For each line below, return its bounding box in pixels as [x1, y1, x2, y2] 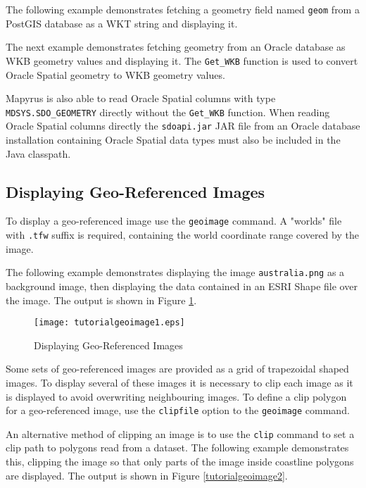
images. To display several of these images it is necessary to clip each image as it [6, 375, 353, 389]
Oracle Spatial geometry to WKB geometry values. [6, 67, 225, 82]
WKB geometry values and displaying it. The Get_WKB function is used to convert [6, 53, 358, 68]
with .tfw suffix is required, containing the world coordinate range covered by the [6, 227, 359, 242]
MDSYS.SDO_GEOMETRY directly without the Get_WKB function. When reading [6, 104, 330, 119]
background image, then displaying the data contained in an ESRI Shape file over [6, 278, 358, 293]
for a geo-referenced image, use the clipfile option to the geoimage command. [6, 403, 350, 418]
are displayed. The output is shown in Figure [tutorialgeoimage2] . [6, 468, 288, 482]
